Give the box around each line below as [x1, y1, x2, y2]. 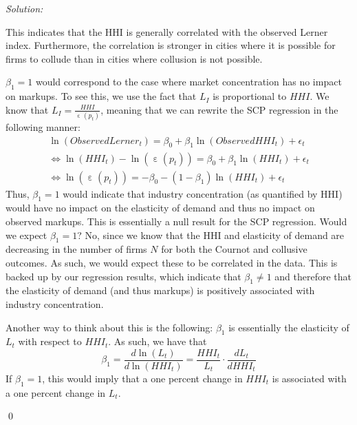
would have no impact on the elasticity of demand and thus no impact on [6, 200, 315, 215]
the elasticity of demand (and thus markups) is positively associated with [6, 283, 315, 298]
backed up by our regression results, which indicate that [6, 269, 241, 283]
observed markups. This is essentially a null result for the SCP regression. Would [6, 214, 347, 228]
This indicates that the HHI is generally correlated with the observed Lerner [6, 24, 328, 39]
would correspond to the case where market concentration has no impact [35, 74, 342, 89]
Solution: [6, 1, 43, 15]
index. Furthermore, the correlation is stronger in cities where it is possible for [6, 38, 336, 52]
